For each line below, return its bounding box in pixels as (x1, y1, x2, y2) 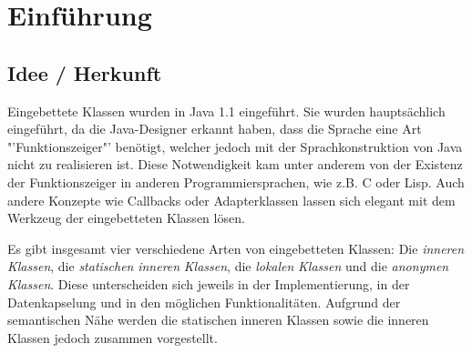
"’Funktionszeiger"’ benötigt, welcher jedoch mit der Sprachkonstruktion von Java (7, 136, 463, 156)
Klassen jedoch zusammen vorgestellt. (7, 328, 218, 347)
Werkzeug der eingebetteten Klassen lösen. (7, 208, 245, 227)
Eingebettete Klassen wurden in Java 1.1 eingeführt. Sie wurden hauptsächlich (7, 101, 446, 120)
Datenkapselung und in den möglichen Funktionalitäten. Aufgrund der (7, 292, 401, 311)
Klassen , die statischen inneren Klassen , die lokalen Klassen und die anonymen (7, 257, 449, 276)
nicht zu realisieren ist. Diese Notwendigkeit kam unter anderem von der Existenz (7, 155, 463, 174)
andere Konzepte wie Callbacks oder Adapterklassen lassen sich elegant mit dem (7, 190, 456, 209)
